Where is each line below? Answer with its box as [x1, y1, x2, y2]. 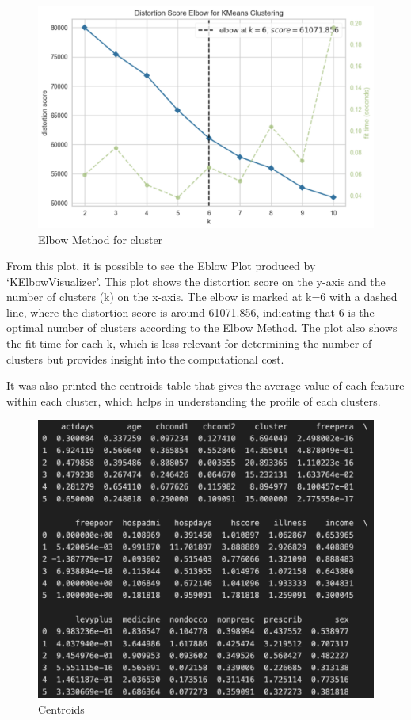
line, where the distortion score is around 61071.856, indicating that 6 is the [6, 303, 375, 320]
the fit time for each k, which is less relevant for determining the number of [6, 335, 372, 352]
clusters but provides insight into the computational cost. [6, 350, 284, 367]
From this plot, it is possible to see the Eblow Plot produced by [6, 257, 316, 274]
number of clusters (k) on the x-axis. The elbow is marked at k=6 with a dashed [6, 288, 398, 305]
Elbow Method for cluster [38, 230, 163, 247]
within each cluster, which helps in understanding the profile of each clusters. [6, 392, 381, 409]
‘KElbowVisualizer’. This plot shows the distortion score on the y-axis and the [6, 272, 386, 289]
